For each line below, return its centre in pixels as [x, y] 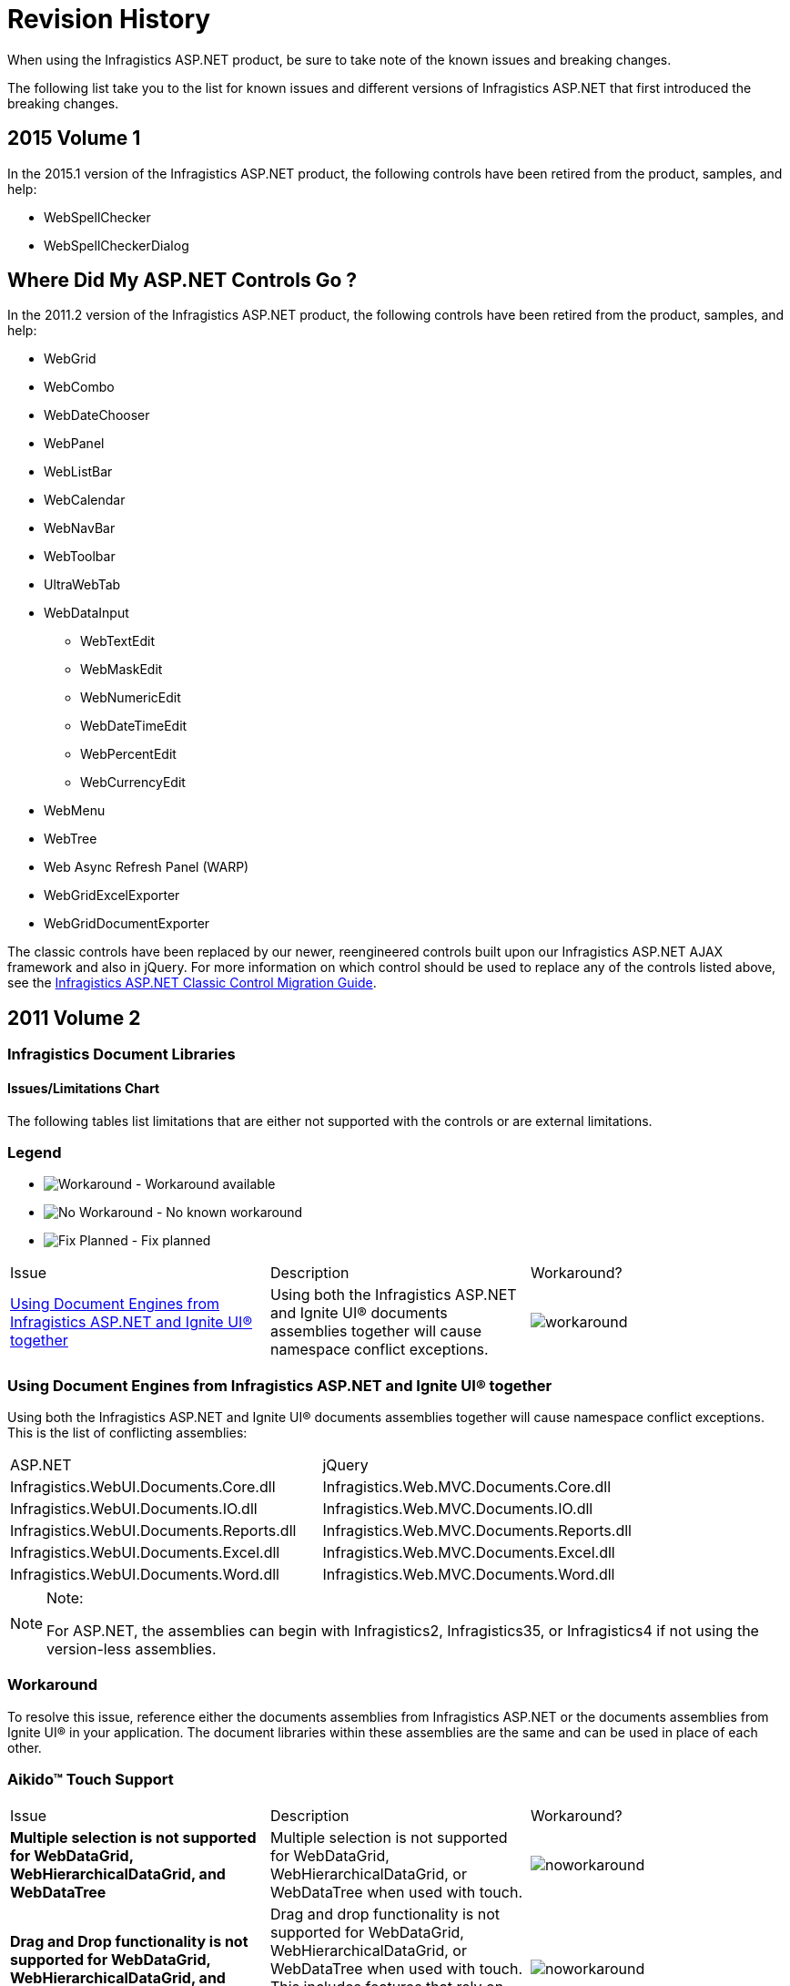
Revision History [109, 19]
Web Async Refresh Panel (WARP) [147, 867]
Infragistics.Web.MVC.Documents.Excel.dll [469, 1552]
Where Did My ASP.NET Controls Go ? [182, 281]
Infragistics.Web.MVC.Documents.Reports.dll [477, 1530]
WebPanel [74, 444]
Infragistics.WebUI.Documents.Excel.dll [145, 1552]
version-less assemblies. [132, 1649]
